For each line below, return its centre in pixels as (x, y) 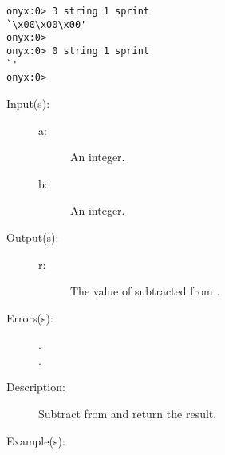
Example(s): (36, 440)
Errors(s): (30, 317)
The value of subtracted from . (145, 291)
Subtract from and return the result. (128, 414)
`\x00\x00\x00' (47, 24)
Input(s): (28, 103)
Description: (36, 387)
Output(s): (33, 237)
